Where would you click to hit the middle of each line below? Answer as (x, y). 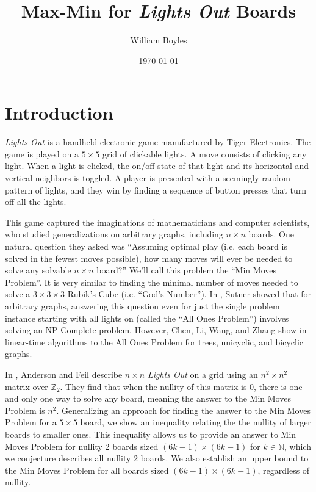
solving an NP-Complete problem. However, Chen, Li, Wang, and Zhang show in (156, 330)
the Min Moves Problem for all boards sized (87, 470)
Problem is (25, 410)
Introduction (59, 113)
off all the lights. (36, 202)
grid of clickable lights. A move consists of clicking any (204, 154)
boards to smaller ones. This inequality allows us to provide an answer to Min (151, 434)
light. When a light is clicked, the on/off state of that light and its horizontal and (157, 166)
